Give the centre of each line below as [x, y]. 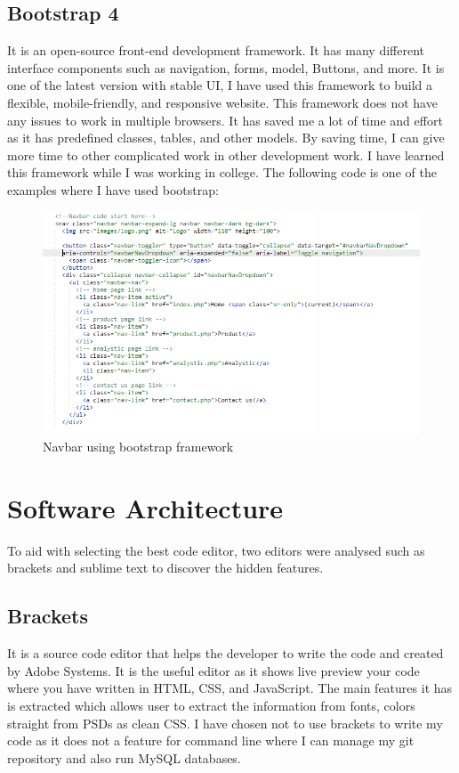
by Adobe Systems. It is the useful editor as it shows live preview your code [213, 670]
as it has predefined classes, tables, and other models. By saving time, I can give [226, 138]
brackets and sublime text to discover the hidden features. [165, 568]
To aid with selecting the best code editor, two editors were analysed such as [216, 550]
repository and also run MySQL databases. [124, 757]
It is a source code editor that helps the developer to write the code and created [225, 653]
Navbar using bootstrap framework [138, 447]
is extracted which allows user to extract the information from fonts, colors [211, 706]
